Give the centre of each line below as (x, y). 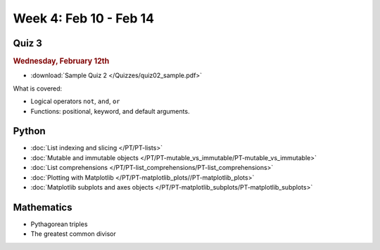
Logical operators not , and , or (75, 101)
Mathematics (43, 207)
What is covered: (38, 88)
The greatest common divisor (73, 234)
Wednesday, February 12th (61, 61)
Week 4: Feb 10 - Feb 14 (84, 18)
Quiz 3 (27, 43)
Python (29, 131)
